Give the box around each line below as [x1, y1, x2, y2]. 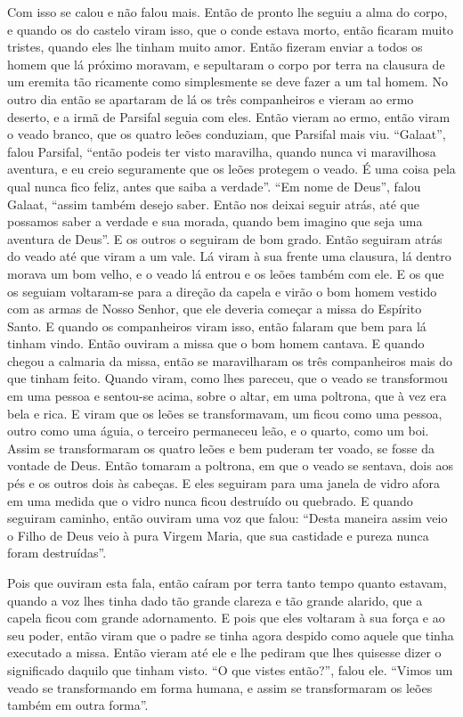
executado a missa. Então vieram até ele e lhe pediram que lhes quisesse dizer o [7, 643, 442, 662]
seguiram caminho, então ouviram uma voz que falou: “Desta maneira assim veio [7, 509, 448, 527]
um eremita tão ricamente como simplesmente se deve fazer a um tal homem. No [7, 72, 448, 91]
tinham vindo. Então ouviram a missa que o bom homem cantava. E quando [7, 334, 425, 353]
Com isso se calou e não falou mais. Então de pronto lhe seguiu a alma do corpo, [7, 3, 448, 20]
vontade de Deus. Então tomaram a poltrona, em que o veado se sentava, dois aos [7, 456, 453, 475]
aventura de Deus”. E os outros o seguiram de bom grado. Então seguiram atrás [7, 229, 443, 248]
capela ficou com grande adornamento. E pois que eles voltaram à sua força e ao [7, 608, 445, 627]
